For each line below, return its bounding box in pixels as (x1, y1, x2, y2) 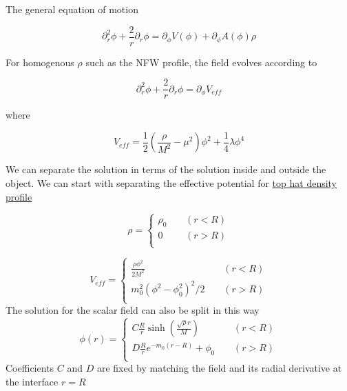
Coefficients (6, 361, 54, 375)
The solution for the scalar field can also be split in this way (6, 303, 260, 317)
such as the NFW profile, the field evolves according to (85, 54, 317, 69)
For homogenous (6, 54, 74, 69)
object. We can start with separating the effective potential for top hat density (6, 175, 337, 190)
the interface (6, 374, 59, 388)
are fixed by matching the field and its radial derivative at (96, 361, 342, 375)
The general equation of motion (6, 2, 138, 16)
